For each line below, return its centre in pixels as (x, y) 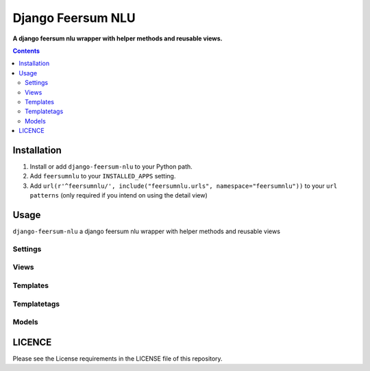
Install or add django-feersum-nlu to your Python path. (111, 166)
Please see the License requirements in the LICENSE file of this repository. (118, 358)
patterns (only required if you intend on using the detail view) (119, 195)
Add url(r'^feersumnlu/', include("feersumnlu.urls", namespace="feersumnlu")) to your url (184, 186)
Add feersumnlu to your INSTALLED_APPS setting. (103, 176)
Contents (26, 51)
